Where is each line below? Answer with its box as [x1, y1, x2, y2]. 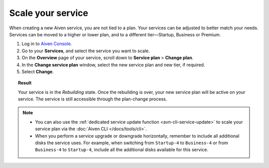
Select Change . [21, 69, 54, 75]
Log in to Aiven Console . [21, 41, 72, 47]
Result [18, 80, 32, 86]
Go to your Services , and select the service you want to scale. [21, 48, 150, 54]
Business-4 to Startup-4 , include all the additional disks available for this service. [35, 147, 209, 153]
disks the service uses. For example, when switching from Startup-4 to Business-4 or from [35, 140, 229, 146]
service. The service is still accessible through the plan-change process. [18, 96, 167, 102]
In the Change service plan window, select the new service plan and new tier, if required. [21, 62, 205, 68]
